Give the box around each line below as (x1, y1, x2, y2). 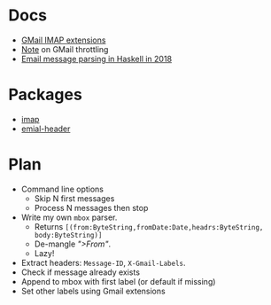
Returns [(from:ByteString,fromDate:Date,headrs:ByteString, (34, 221, 264, 231)
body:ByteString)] (34, 231, 103, 239)
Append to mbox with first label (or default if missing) (20, 276, 216, 286)
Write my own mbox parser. (20, 212, 118, 223)
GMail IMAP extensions (20, 35, 106, 45)
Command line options (20, 184, 104, 194)
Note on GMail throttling (20, 43, 109, 54)
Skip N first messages (34, 192, 115, 204)
